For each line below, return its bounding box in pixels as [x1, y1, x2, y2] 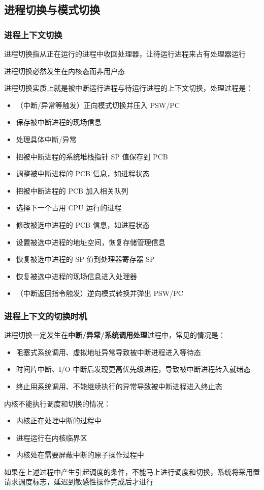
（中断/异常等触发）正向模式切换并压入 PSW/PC [16, 99, 180, 110]
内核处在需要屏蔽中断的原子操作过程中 [16, 449, 144, 460]
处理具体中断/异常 [16, 133, 77, 144]
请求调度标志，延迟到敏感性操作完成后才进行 [4, 476, 153, 487]
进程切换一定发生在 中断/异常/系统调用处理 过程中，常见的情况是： [4, 330, 226, 340]
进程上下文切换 [4, 28, 62, 41]
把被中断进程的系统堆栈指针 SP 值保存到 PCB [16, 151, 168, 161]
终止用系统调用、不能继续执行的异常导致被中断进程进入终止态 [16, 380, 222, 391]
